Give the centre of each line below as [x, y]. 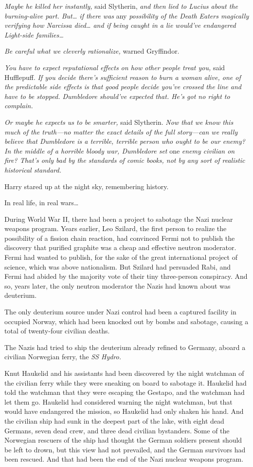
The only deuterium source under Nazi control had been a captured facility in [120, 312]
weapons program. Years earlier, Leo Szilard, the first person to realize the [116, 228]
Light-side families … [34, 34]
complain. [19, 106]
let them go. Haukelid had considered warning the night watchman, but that [118, 401]
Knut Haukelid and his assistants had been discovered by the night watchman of [124, 373]
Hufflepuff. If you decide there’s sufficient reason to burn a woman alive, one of [123, 77]
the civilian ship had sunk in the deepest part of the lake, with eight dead [114, 420]
